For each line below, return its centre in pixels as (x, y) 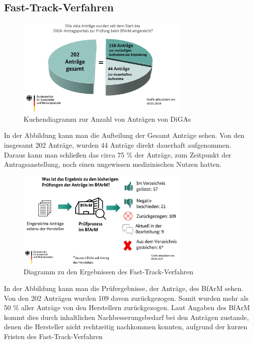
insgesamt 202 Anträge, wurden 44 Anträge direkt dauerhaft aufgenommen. (118, 145)
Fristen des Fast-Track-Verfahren (53, 336)
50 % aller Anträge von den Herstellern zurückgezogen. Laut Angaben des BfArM (127, 307)
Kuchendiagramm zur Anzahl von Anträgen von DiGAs (107, 119)
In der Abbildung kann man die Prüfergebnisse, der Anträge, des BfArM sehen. (124, 288)
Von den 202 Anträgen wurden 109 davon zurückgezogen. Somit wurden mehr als (126, 298)
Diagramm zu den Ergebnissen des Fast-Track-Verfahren (109, 272)
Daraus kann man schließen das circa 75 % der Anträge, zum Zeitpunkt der (118, 154)
